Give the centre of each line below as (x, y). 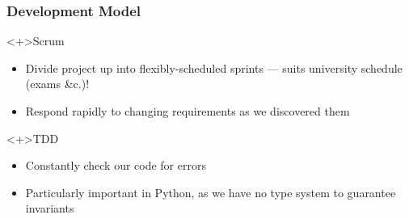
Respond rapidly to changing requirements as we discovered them (188, 111)
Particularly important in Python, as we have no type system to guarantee (211, 192)
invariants (50, 208)
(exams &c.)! (57, 84)
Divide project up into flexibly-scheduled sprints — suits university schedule (214, 67)
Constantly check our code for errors (116, 165)
